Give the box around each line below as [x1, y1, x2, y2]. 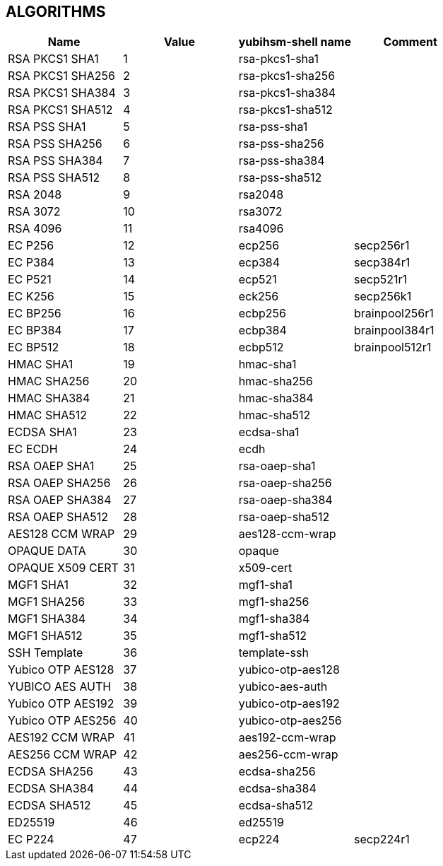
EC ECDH [8, 442, 58, 457]
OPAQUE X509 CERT [8, 561, 119, 575]
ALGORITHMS [6, 3, 106, 21]
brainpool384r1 [353, 323, 435, 338]
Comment [383, 35, 437, 49]
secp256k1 [353, 289, 412, 304]
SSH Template [8, 645, 83, 660]
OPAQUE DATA [8, 544, 86, 558]
